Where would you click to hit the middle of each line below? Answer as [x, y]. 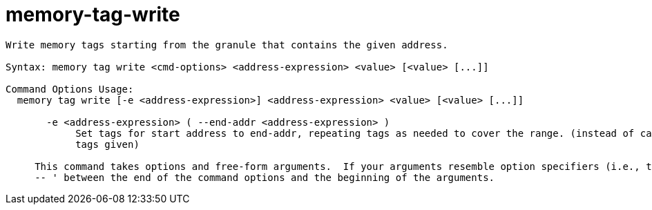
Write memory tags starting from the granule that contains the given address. [227, 45]
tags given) [107, 144]
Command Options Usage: [70, 89]
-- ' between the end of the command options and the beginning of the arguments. [265, 177]
